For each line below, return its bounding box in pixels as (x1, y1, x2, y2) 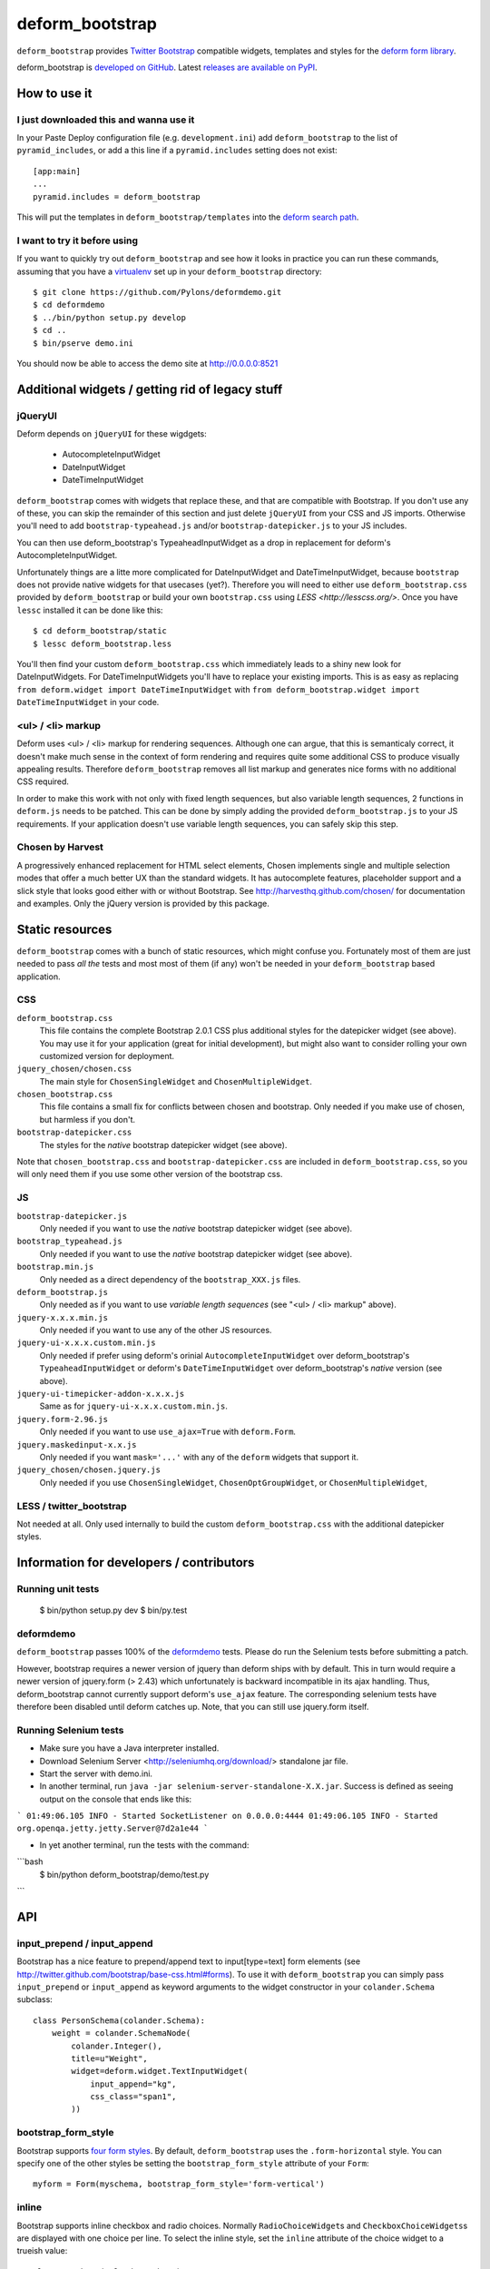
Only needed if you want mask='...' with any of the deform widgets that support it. (39, 1451, 358, 1462)
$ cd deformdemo (33, 300, 105, 310)
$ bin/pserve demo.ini (33, 338, 134, 349)
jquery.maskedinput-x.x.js (16, 1439, 137, 1449)
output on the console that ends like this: (39, 1793, 192, 1804)
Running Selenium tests (16, 1724, 124, 1736)
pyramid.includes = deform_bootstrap (33, 192, 201, 201)
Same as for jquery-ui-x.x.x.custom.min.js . (39, 1400, 229, 1411)
